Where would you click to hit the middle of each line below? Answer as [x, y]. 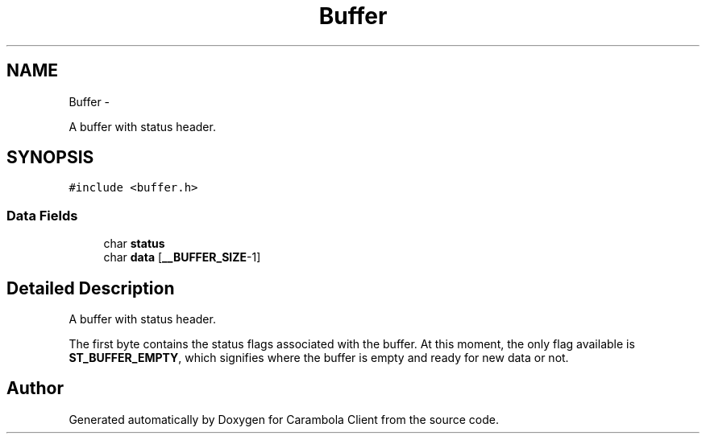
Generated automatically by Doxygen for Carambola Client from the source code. [284, 419]
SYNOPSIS [50, 158]
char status [134, 244]
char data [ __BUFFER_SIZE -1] [182, 257]
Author [35, 389]
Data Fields [42, 215]
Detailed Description [91, 288]
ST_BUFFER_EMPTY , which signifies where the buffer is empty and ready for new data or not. [319, 358]
